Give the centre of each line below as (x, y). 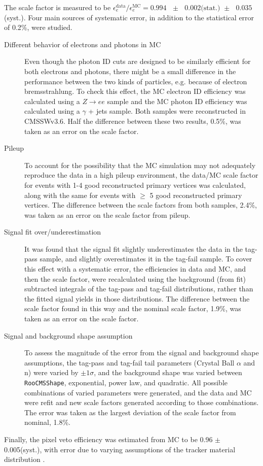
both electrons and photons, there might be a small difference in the (130, 71)
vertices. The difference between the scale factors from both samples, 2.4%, (141, 205)
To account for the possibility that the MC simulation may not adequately (140, 165)
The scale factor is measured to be (58, 7)
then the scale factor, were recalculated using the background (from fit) (135, 278)
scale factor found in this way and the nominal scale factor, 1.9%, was (133, 308)
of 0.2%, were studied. (38, 27)
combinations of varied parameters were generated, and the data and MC (138, 392)
